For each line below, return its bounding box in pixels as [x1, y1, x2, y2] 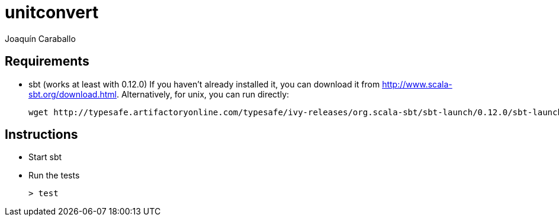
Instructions [5, 127, 78, 142]
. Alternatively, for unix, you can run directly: [116, 89, 290, 99]
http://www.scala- [382, 79, 452, 89]
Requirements [5, 54, 89, 69]
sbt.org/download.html [28, 89, 117, 99]
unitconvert [5, 2, 99, 22]
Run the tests [28, 170, 80, 181]
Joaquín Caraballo [5, 33, 76, 44]
